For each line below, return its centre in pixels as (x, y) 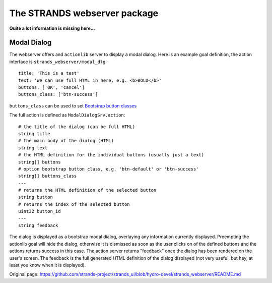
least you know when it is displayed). (48, 265)
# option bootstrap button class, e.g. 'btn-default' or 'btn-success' (109, 169)
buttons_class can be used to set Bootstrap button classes (73, 105)
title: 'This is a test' (49, 73)
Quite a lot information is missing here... (52, 28)
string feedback (38, 225)
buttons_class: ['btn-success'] (58, 94)
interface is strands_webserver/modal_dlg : (58, 62)
